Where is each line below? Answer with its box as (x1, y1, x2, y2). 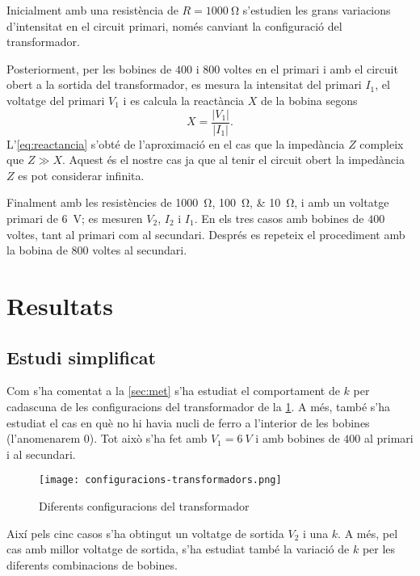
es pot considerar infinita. (18, 166, 145, 183)
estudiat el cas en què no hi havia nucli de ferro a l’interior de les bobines (6, 414, 370, 431)
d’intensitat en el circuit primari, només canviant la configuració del (6, 17, 342, 34)
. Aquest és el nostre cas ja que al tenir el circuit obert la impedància (61, 151, 405, 168)
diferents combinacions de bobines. (6, 556, 178, 573)
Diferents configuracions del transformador (39, 497, 250, 514)
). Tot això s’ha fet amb (89, 430, 208, 447)
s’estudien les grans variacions (242, 2, 391, 18)
